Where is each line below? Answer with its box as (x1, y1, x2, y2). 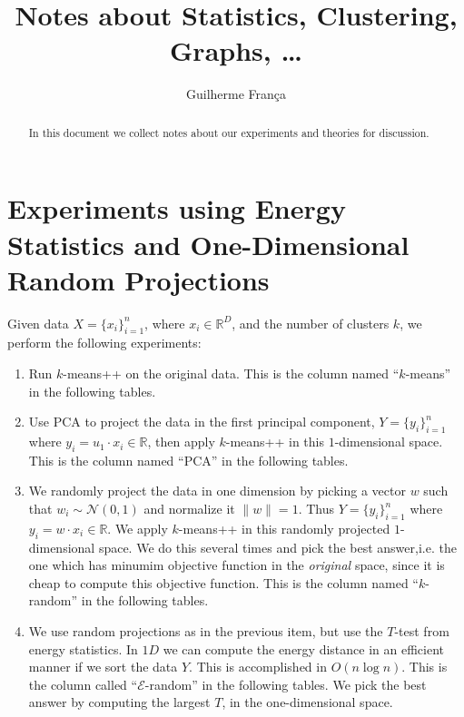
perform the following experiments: (7, 333, 202, 352)
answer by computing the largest (28, 692, 211, 712)
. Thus (298, 499, 334, 518)
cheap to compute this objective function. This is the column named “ (28, 573, 419, 592)
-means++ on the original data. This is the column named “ (63, 364, 400, 383)
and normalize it (143, 499, 235, 518)
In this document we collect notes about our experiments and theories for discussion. (28, 124, 429, 140)
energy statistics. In (28, 639, 138, 658)
